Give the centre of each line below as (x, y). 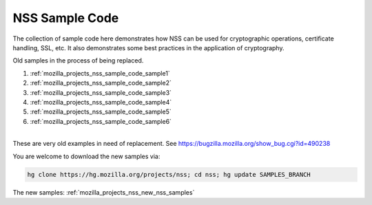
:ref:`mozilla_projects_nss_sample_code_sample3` (101, 92)
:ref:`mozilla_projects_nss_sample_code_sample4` (101, 102)
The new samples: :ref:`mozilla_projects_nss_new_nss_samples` (104, 192)
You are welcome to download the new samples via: (86, 156)
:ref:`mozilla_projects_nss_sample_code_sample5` (101, 112)
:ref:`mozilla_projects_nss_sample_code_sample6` (101, 121)
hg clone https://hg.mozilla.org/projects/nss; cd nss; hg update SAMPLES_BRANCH (169, 174)
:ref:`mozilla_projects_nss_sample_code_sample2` (101, 83)
